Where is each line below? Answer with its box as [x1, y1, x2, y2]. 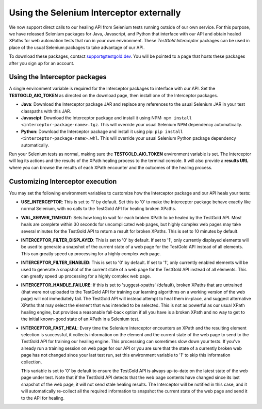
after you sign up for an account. [9, 60, 75, 66]
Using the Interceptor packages [9, 73, 107, 81]
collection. [21, 359, 42, 365]
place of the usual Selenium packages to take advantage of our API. [9, 44, 145, 50]
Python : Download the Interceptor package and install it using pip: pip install [21, 129, 183, 134]
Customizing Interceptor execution [9, 177, 117, 185]
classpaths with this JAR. [21, 108, 71, 114]
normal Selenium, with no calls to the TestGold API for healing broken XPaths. [21, 206, 177, 212]
